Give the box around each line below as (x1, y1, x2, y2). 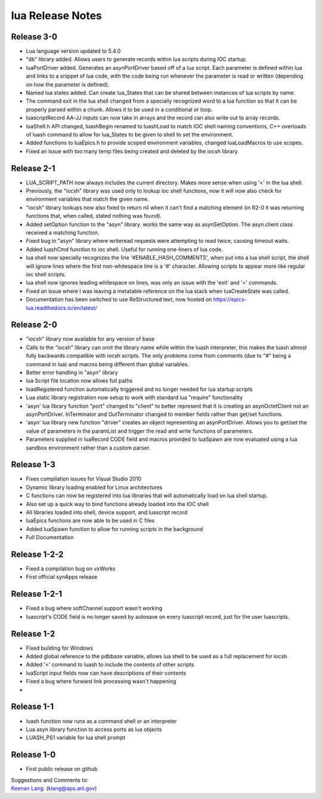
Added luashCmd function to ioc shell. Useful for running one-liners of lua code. (26, 245, 223, 253)
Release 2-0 (11, 320, 58, 330)
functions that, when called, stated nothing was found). (26, 212, 162, 220)
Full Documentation (26, 534, 74, 541)
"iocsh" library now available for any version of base (26, 335, 155, 343)
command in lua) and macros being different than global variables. (26, 360, 189, 368)
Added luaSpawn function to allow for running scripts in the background (26, 525, 203, 532)
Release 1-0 (11, 749, 56, 760)
